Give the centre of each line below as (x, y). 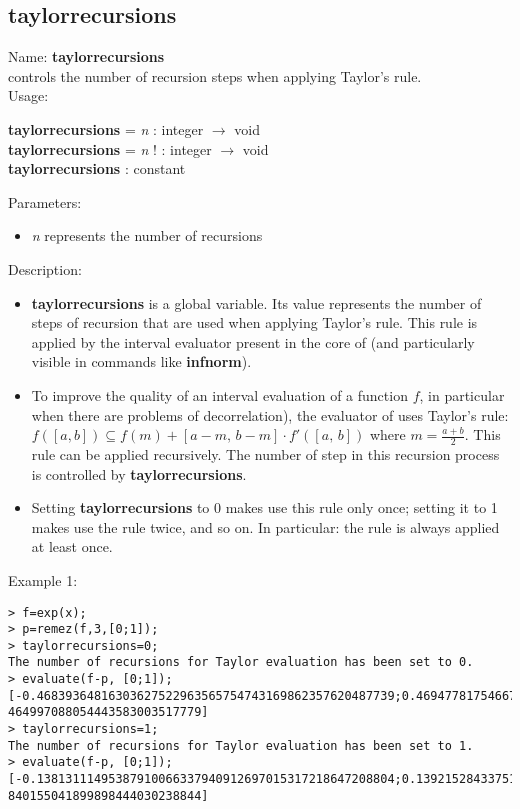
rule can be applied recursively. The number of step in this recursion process (265, 453)
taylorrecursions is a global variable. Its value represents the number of (256, 302)
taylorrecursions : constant (97, 168)
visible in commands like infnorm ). (141, 361)
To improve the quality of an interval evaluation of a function (219, 394)
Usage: (28, 95)
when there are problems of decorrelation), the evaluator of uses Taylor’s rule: (270, 414)
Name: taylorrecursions (86, 56)
